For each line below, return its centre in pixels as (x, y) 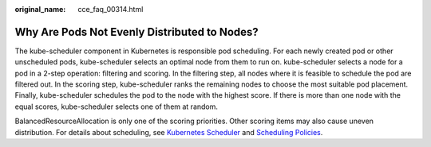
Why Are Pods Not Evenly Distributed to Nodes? (136, 32)
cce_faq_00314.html (111, 9)
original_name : (40, 9)
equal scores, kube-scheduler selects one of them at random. (117, 106)
